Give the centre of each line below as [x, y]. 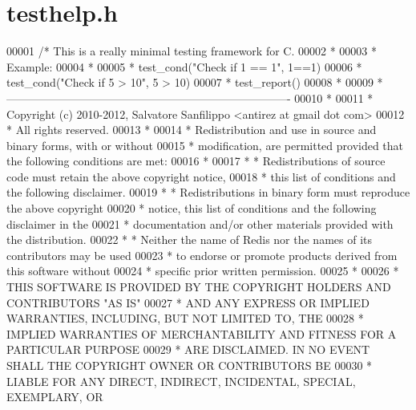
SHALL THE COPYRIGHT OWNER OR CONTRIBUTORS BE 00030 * [190, 365]
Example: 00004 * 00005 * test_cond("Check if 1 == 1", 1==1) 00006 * [184, 66]
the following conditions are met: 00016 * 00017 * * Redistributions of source [196, 161]
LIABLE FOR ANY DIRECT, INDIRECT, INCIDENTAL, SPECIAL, [181, 381]
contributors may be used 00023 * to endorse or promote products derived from [202, 255]
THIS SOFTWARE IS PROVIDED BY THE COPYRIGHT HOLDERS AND [199, 287]
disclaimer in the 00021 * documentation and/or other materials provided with [200, 223]
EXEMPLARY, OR [55, 397]
